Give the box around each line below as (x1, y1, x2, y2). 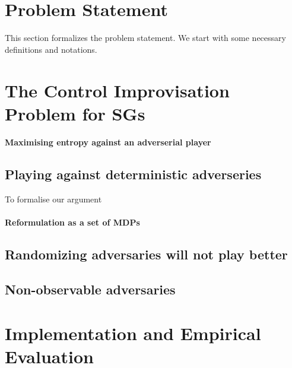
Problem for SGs (5, 101, 145, 125)
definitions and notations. (5, 43, 97, 55)
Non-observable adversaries (5, 280, 176, 299)
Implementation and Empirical (5, 321, 261, 345)
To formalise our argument (5, 193, 102, 205)
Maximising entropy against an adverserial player (5, 136, 211, 148)
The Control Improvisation (5, 78, 230, 102)
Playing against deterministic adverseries (5, 165, 262, 183)
